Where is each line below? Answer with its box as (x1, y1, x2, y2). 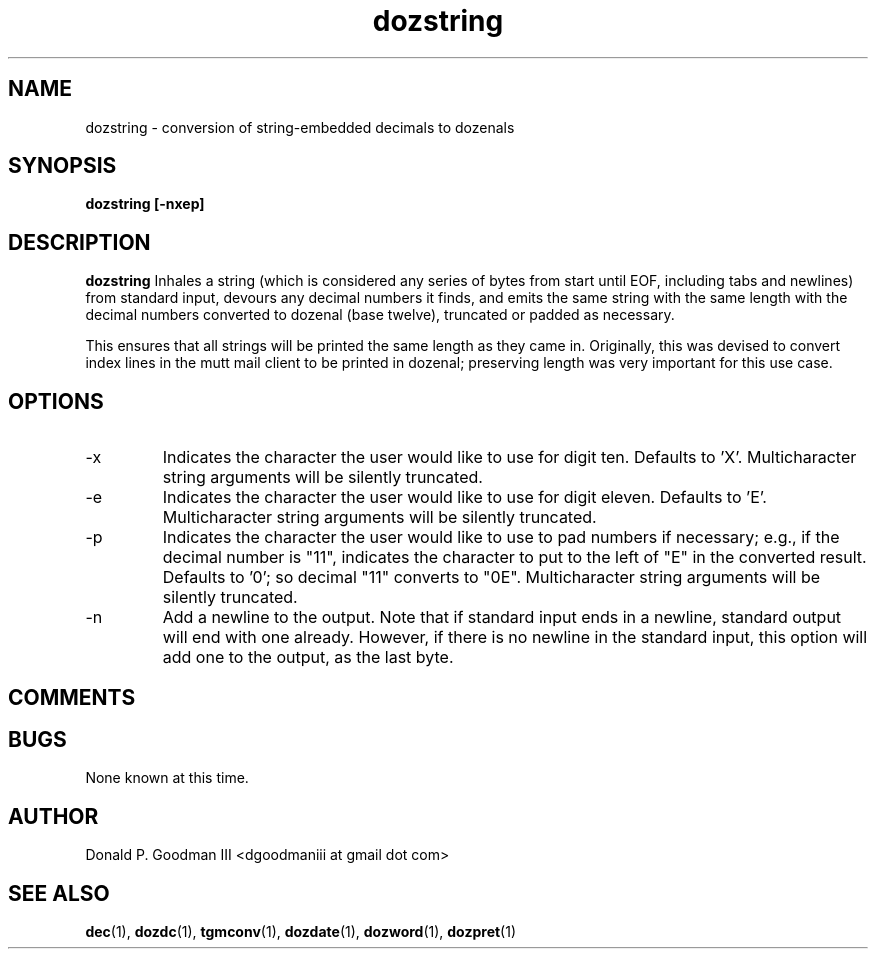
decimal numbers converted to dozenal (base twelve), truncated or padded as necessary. (85, 306, 675, 324)
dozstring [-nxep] (85, 195, 205, 213)
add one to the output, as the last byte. (162, 647, 454, 668)
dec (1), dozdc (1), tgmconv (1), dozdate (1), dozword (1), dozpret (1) (85, 923, 517, 941)
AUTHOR (8, 803, 99, 829)
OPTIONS (8, 388, 104, 414)
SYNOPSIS (8, 153, 117, 179)
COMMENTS (8, 684, 136, 710)
